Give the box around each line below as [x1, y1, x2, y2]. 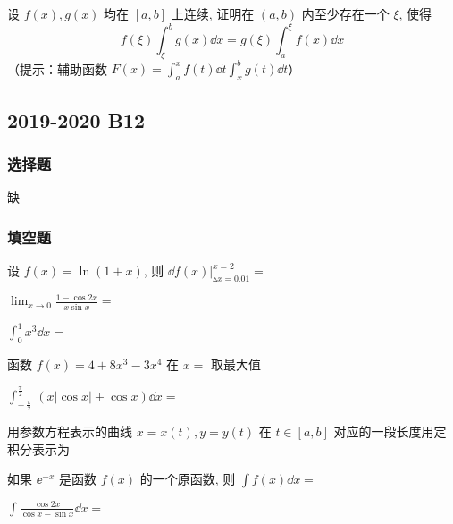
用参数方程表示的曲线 [7, 422, 132, 441]
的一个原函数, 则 [139, 469, 236, 488]
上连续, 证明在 [171, 4, 255, 22]
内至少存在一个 [301, 4, 390, 22]
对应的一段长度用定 [333, 422, 447, 441]
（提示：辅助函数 [7, 59, 107, 78]
